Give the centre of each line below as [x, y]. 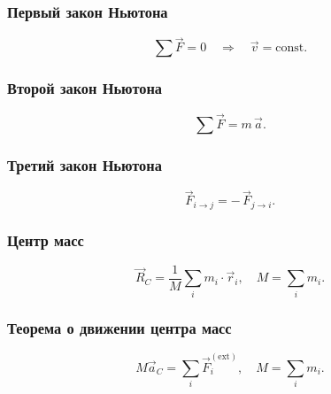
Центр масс [46, 239]
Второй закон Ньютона [85, 88]
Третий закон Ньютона [85, 164]
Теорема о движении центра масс [119, 327]
